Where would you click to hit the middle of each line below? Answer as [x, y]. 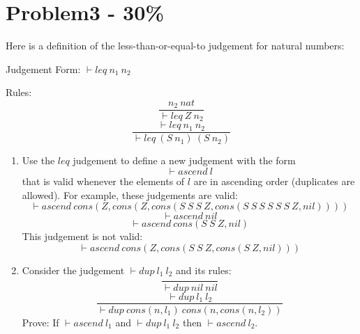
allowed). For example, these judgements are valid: [130, 194]
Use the [38, 160]
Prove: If [40, 322]
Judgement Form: [43, 69]
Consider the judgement [73, 270]
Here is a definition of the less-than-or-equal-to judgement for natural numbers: [175, 46]
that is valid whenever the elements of [103, 181]
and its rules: [204, 270]
